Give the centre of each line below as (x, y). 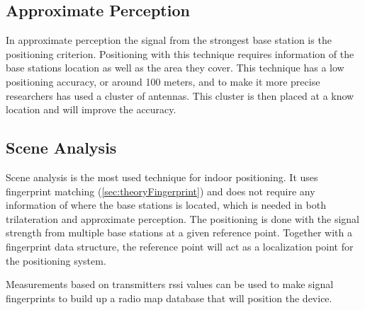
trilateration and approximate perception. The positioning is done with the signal (182, 218)
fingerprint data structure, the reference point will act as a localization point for (180, 246)
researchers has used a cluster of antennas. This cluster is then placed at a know (180, 95)
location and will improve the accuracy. (91, 109)
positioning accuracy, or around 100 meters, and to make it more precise (163, 81)
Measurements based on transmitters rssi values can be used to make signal (170, 284)
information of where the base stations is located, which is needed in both (166, 205)
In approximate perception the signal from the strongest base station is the (169, 40)
